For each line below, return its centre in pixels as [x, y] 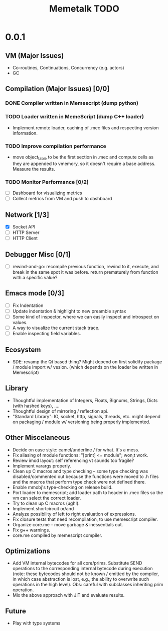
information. [25, 133]
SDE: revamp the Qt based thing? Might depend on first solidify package [87, 362]
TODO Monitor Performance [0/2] [47, 182]
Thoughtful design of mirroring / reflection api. [60, 411]
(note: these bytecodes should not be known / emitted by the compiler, [86, 574]
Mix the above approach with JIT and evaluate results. [68, 595]
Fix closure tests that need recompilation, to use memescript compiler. [85, 519]
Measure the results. [34, 169]
